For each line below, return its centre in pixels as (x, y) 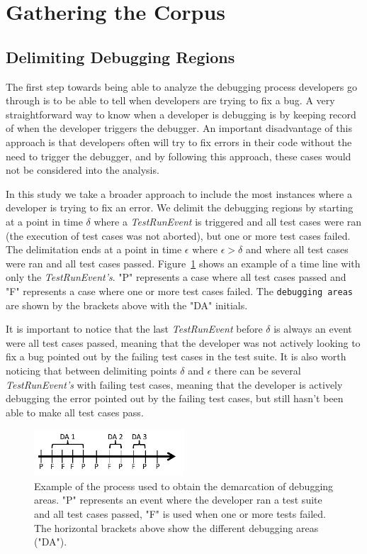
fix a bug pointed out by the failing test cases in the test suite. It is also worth (176, 356)
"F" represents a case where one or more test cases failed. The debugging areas (179, 290)
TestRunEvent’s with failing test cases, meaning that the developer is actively (174, 384)
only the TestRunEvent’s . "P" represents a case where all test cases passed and (176, 277)
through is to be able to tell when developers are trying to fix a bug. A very (170, 100)
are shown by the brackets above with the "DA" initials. (127, 305)
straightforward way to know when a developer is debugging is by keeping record (181, 114)
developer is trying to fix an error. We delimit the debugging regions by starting (180, 207)
